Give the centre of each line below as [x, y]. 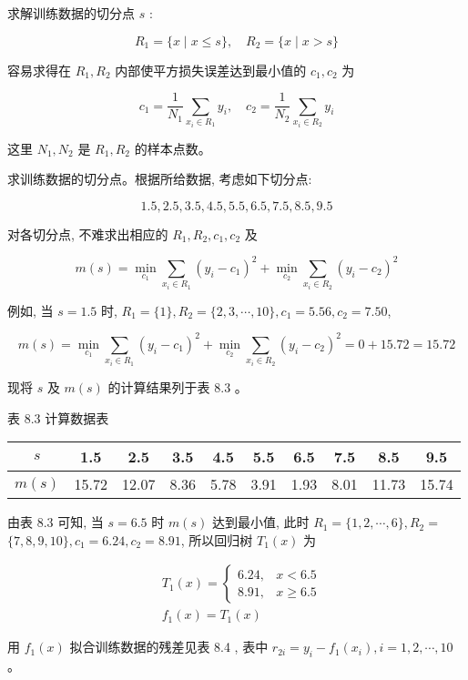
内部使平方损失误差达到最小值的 [211, 70]
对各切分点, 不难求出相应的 [88, 233]
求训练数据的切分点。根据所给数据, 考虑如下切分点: [160, 179]
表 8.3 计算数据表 [58, 417]
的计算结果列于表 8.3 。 [178, 386]
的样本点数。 [173, 148]
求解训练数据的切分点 [71, 13]
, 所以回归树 [217, 539]
